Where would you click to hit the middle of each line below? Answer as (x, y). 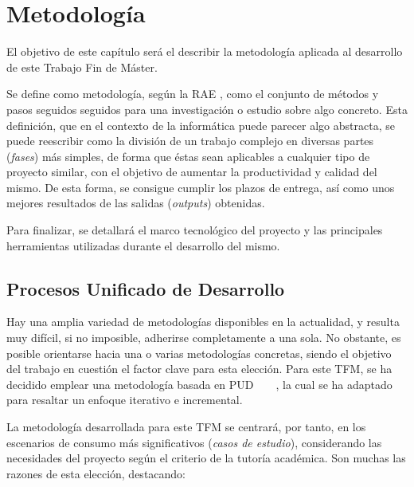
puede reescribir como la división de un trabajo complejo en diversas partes (190, 141)
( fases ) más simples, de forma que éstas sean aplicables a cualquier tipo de (188, 156)
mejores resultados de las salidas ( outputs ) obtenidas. (136, 203)
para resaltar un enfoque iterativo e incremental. (125, 400)
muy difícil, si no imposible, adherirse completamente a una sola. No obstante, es (204, 338)
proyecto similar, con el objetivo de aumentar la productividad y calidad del (192, 172)
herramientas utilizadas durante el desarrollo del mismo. (143, 245)
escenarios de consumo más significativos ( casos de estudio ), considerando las (194, 442)
